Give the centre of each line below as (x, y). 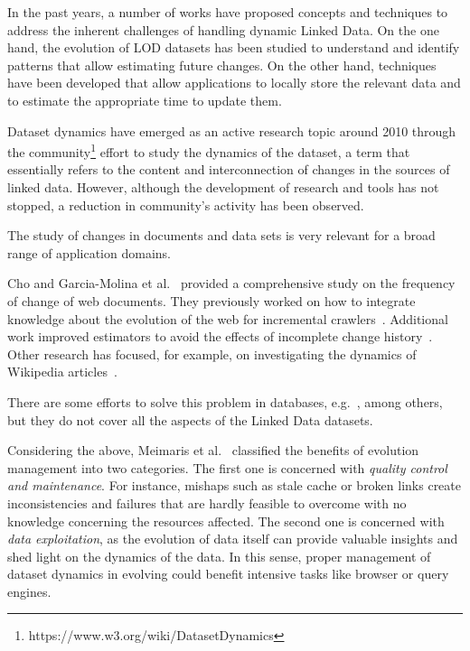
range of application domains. (89, 252)
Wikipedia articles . (62, 372)
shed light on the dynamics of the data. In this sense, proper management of (219, 556)
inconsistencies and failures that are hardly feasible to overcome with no (207, 502)
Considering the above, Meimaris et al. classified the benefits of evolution (213, 450)
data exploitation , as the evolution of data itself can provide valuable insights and (233, 539)
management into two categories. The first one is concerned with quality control (227, 467)
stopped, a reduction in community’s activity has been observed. (186, 205)
